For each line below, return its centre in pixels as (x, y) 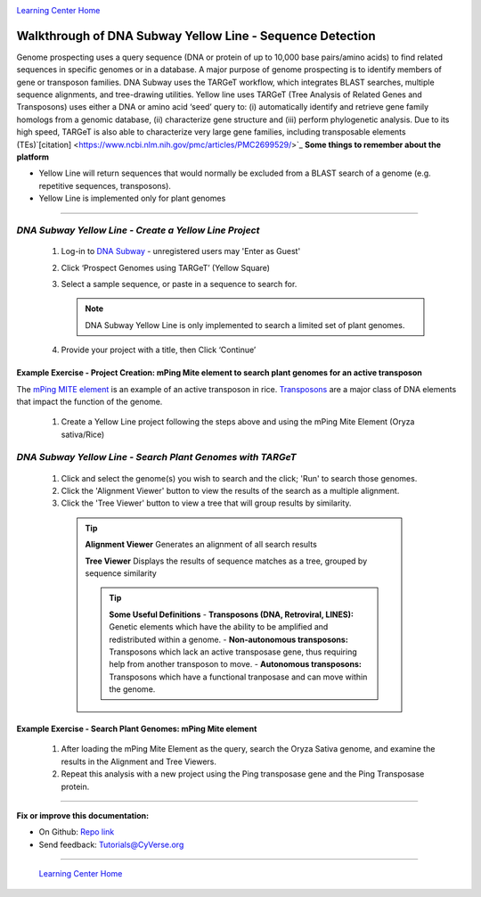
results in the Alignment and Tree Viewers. (139, 761)
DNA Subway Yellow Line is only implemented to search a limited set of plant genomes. (245, 325)
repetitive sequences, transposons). (105, 185)
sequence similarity (121, 573)
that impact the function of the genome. (90, 401)
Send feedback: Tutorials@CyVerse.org (111, 844)
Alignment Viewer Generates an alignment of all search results (201, 545)
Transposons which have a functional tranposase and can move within (238, 677)
